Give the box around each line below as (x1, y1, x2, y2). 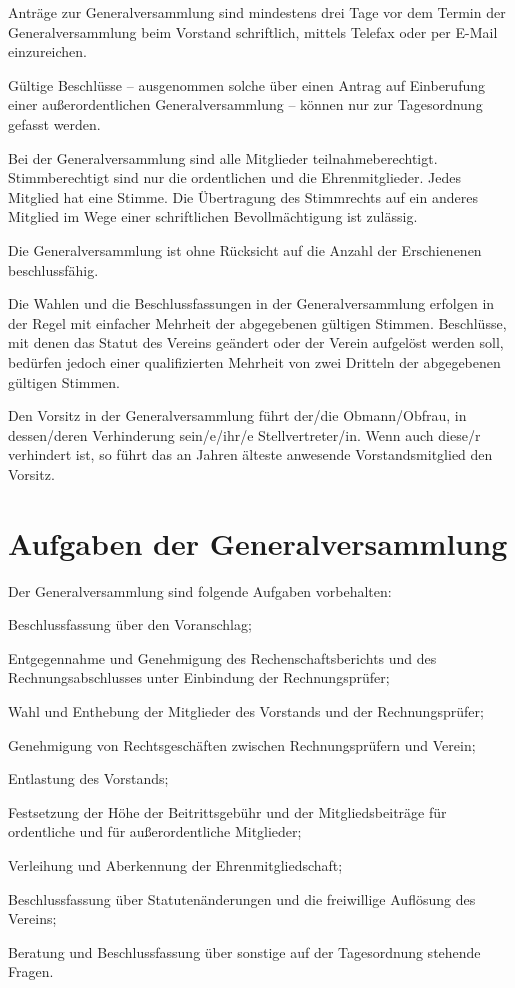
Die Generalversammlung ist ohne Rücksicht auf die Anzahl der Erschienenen (8, 239, 482, 260)
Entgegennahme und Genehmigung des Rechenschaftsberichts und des (8, 647, 437, 668)
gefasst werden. (8, 113, 101, 134)
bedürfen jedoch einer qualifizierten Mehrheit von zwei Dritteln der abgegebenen (8, 351, 501, 372)
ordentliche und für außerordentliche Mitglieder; (8, 821, 302, 842)
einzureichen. (8, 41, 87, 62)
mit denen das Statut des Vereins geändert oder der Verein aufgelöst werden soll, (8, 332, 504, 353)
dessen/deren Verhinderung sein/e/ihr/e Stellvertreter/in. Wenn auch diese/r (8, 424, 481, 445)
